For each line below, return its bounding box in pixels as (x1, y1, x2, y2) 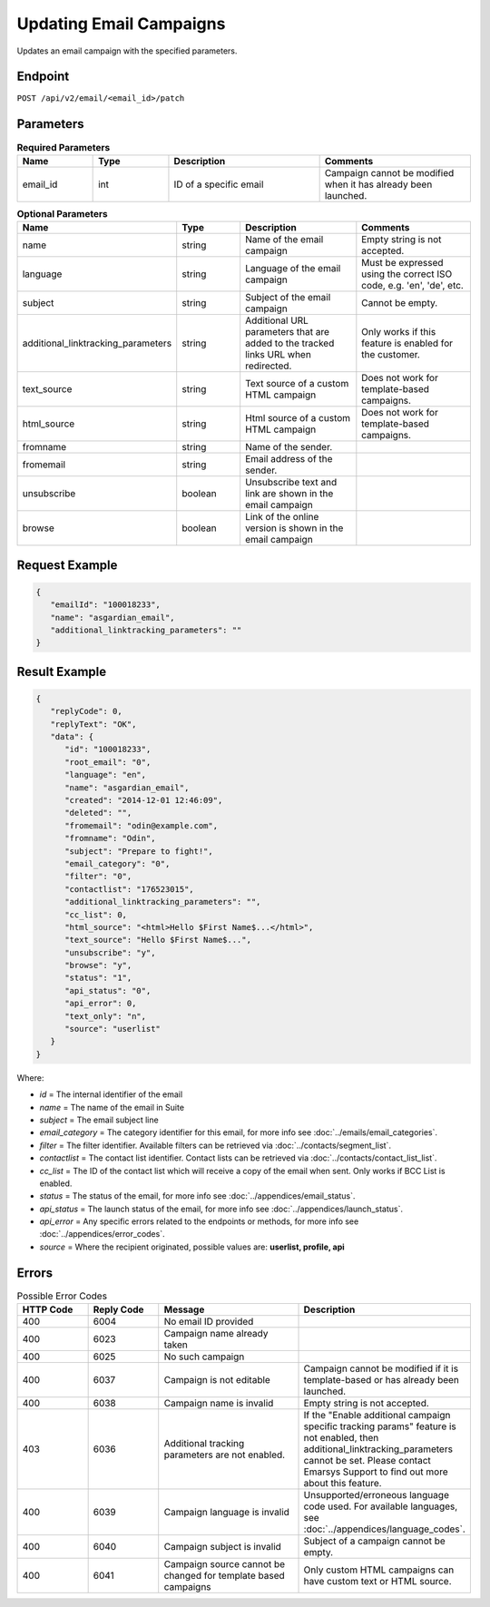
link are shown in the (245, 487, 334, 500)
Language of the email (245, 262, 341, 275)
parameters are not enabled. (163, 1448, 286, 1461)
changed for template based (163, 1570, 285, 1583)
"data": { (50, 731, 94, 742)
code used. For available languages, (303, 1500, 458, 1513)
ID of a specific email (173, 178, 264, 191)
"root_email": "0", (64, 757, 152, 767)
